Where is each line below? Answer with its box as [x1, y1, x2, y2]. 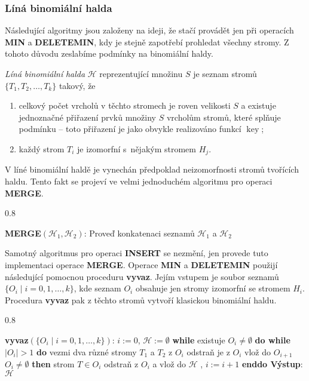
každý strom [19, 142, 65, 155]
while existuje [172, 333, 225, 346]
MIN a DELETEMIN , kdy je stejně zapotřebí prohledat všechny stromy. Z [5, 35, 289, 48]
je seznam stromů [193, 67, 257, 79]
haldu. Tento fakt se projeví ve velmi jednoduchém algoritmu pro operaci [5, 175, 273, 188]
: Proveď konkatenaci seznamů [84, 226, 195, 239]
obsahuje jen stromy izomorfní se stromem [135, 282, 290, 294]
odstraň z [103, 358, 139, 370]
